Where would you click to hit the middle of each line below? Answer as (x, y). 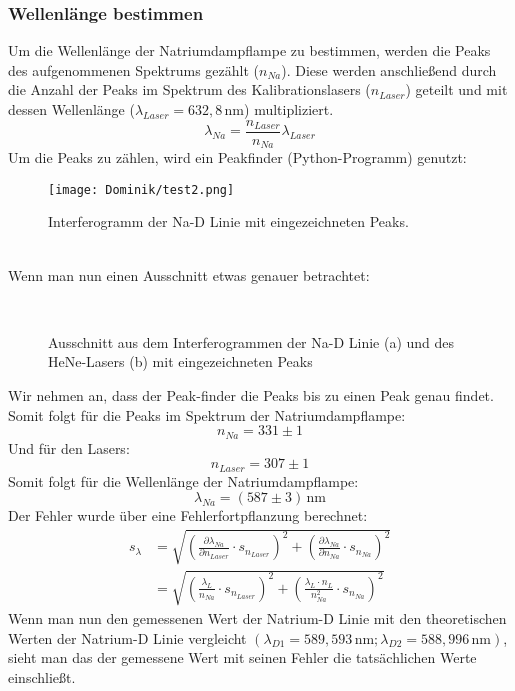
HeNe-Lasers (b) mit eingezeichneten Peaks (180, 361)
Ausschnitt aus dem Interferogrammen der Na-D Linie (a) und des (251, 341)
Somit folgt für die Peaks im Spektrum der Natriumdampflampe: (207, 414)
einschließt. (42, 676)
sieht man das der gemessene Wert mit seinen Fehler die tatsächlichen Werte (242, 657)
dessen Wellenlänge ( (71, 109)
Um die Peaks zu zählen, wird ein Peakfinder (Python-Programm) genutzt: (237, 157)
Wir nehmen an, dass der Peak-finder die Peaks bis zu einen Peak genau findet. (251, 394)
